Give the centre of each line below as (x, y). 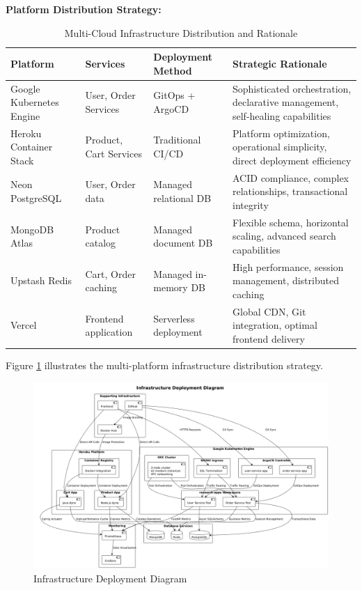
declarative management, (286, 102)
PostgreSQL (36, 198)
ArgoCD (171, 109)
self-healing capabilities (282, 115)
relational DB (182, 198)
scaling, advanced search (284, 236)
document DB (183, 243)
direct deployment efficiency (292, 160)
